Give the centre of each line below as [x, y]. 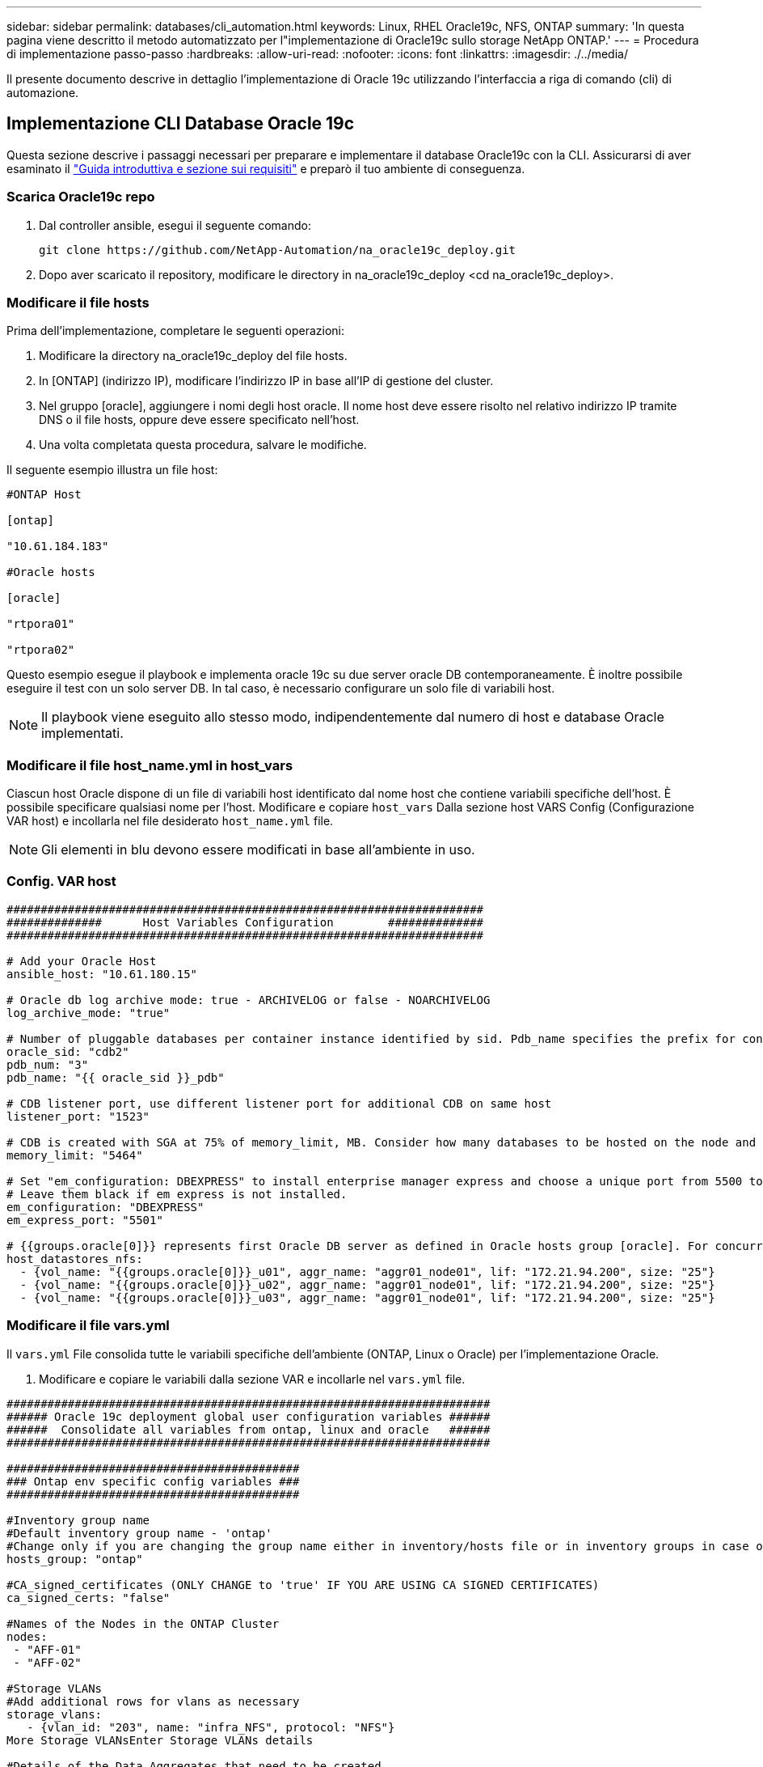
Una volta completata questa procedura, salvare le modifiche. [203, 445]
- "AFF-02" [47, 1662]
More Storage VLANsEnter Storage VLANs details [160, 1740]
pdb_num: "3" [48, 1064]
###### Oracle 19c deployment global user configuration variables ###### [249, 1416]
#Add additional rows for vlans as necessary [153, 1701]
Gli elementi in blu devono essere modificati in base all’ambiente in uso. [258, 850]
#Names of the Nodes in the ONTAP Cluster [143, 1623]
